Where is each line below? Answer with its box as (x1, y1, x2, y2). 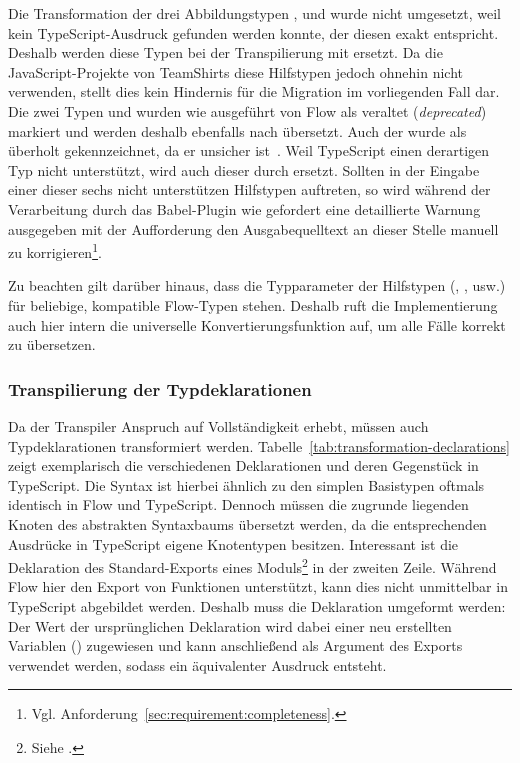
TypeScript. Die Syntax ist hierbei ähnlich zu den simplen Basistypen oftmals (8, 474, 485, 495)
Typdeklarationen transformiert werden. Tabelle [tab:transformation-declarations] (8, 435, 510, 456)
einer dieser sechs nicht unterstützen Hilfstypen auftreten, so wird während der (8, 179, 491, 200)
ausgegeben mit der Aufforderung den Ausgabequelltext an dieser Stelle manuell (8, 218, 499, 239)
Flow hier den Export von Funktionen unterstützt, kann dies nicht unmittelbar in (8, 576, 508, 597)
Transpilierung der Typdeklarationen (8, 376, 312, 401)
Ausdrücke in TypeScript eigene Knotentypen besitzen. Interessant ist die (8, 533, 459, 554)
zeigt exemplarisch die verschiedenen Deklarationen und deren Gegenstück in (8, 455, 479, 476)
